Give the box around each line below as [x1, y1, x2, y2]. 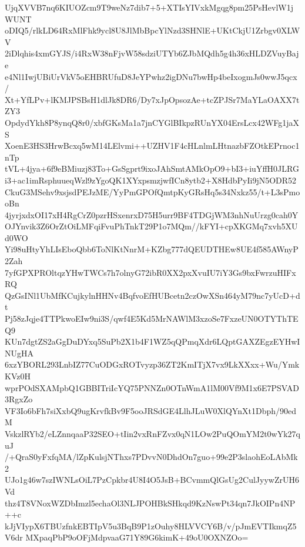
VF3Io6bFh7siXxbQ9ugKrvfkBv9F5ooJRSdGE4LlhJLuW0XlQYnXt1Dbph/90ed [5, 404, 296, 416]
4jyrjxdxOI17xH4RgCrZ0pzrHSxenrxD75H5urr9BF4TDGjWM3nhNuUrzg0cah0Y [5, 208, 299, 221]
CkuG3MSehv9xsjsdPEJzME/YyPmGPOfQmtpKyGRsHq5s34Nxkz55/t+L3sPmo [5, 185, 300, 198]
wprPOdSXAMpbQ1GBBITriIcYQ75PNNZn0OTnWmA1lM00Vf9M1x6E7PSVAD [5, 381, 299, 393]
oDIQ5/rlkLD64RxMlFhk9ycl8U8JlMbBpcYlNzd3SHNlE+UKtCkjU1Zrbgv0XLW [5, 24, 300, 36]
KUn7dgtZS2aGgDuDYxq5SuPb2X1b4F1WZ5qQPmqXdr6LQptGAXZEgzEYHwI [5, 335, 300, 348]
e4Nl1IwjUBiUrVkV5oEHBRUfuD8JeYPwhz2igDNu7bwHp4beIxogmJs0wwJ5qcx [5, 70, 297, 82]
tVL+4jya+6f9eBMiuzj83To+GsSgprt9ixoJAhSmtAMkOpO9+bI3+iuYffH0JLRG [5, 162, 299, 175]
